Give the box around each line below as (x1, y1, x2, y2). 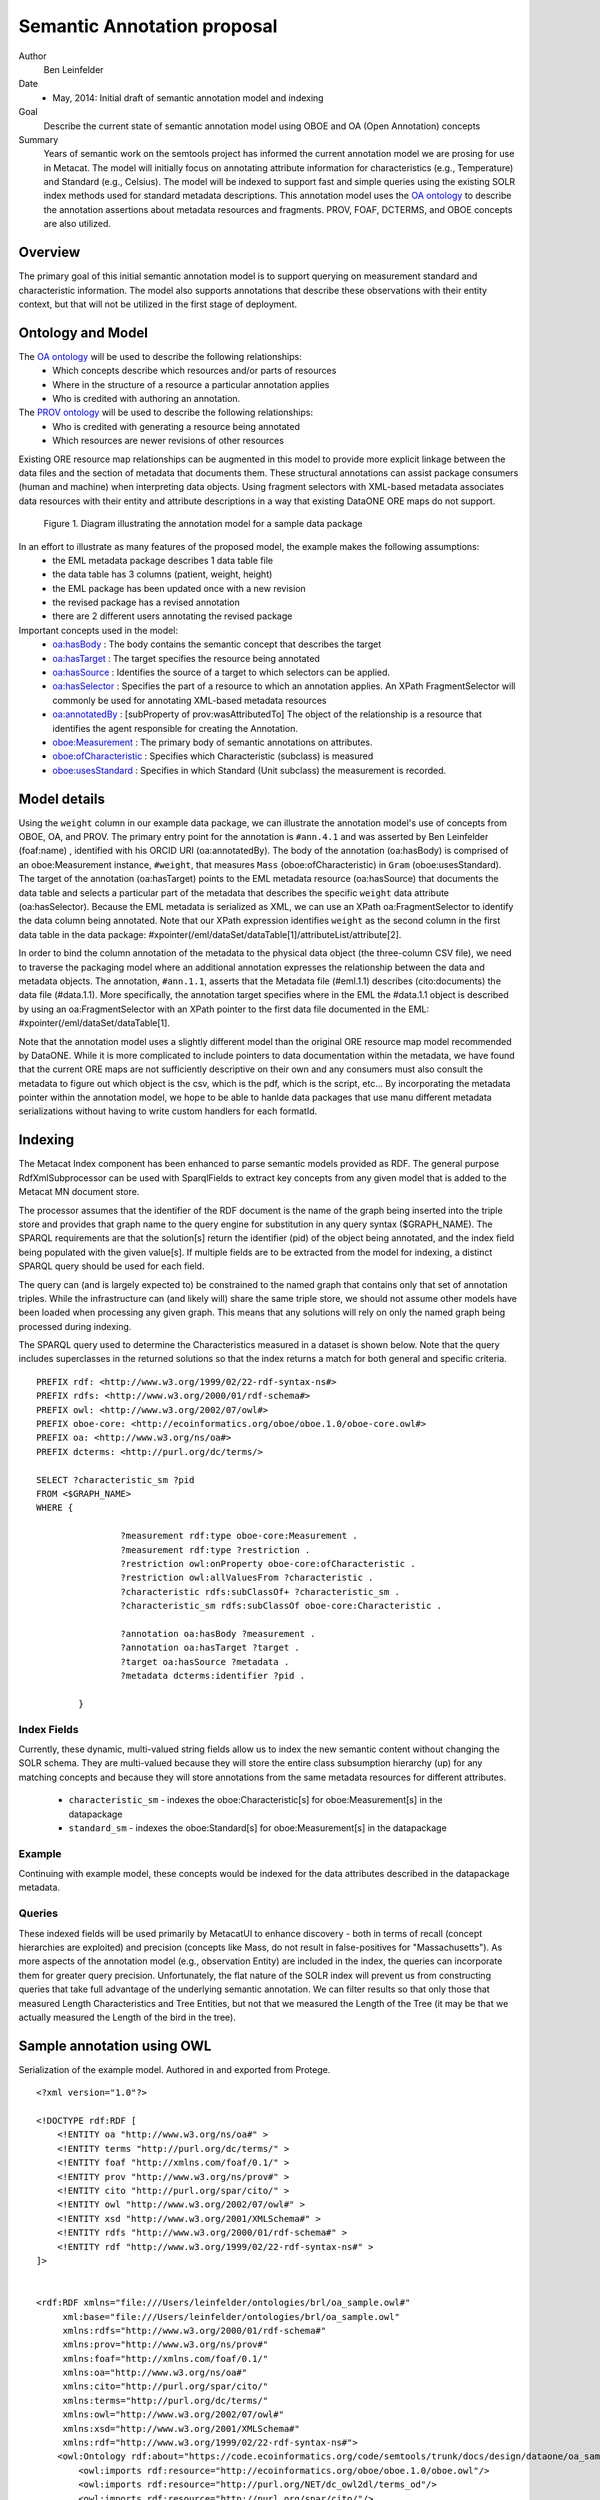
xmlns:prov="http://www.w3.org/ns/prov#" (62, 2339, 269, 2350)
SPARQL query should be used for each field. (18, 1260, 205, 1272)
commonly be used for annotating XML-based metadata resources (52, 694, 327, 706)
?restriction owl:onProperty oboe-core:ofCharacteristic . (120, 1558, 416, 1569)
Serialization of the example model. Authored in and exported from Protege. (18, 2063, 331, 2075)
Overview (18, 244, 81, 261)
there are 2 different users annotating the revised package (52, 610, 293, 622)
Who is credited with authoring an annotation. (52, 393, 241, 404)
